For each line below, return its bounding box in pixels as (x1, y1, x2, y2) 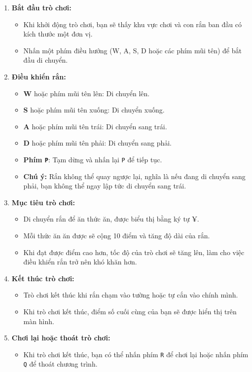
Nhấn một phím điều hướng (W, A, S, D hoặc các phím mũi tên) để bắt (23, 45, 242, 55)
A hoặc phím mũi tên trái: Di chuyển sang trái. (23, 121, 167, 131)
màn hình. (23, 316, 54, 326)
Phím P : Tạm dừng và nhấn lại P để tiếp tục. (23, 154, 162, 164)
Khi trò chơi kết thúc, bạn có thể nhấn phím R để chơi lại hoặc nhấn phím (23, 349, 249, 359)
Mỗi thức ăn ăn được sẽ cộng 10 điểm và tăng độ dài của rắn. (23, 230, 210, 240)
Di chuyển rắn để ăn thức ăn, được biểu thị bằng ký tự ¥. (23, 214, 199, 224)
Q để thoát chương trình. (23, 359, 98, 369)
